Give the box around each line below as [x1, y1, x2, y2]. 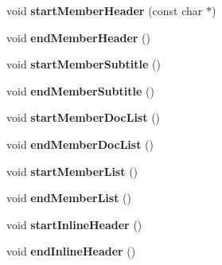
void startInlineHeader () [6, 216, 142, 232]
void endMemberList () [6, 189, 131, 206]
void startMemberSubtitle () [6, 56, 161, 72]
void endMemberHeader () [6, 29, 150, 45]
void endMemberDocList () [6, 135, 154, 152]
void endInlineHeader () [6, 243, 136, 259]
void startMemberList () [6, 162, 138, 179]
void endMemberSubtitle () [6, 82, 154, 99]
